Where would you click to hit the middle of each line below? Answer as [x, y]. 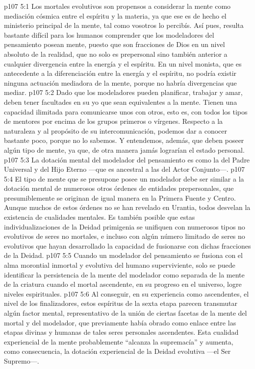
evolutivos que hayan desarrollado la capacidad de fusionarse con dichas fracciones [127, 245]
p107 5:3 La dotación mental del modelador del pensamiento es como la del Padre [127, 159]
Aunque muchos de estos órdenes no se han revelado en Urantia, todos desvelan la [127, 207]
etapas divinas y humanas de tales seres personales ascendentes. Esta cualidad [121, 332]
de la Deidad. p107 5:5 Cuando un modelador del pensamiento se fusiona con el [123, 255]
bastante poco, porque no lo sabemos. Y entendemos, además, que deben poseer [124, 140]
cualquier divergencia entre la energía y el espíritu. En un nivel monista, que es [123, 63]
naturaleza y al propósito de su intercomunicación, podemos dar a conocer [116, 130]
